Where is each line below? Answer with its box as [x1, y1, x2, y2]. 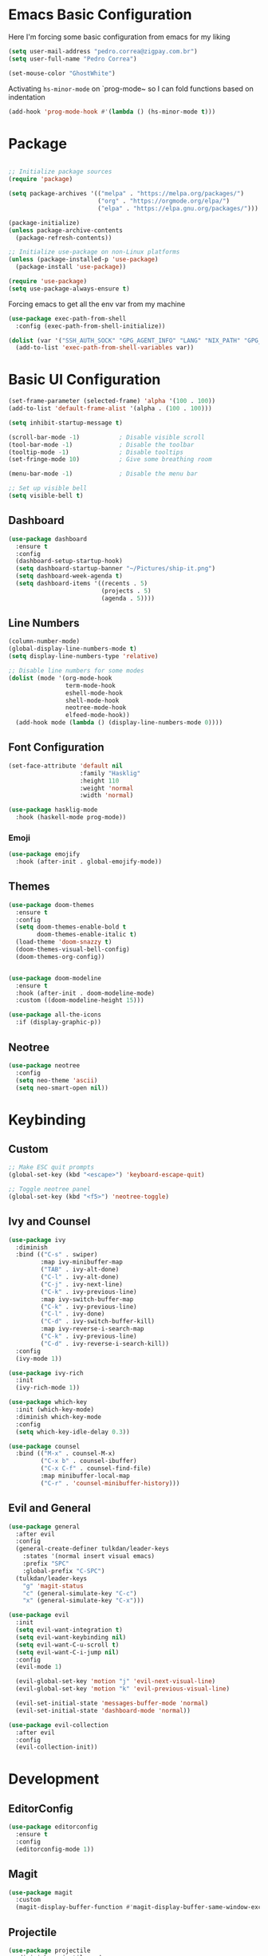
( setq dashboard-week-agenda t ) [15, 572, 124, 580]
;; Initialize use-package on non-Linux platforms [8, 248, 180, 256]
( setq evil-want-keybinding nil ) [15, 1633, 127, 1641]
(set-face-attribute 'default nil [8, 762, 124, 770]
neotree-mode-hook [65, 704, 127, 712]
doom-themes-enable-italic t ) [37, 931, 137, 939]
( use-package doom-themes [8, 901, 94, 909]
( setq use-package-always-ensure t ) [8, 285, 130, 293]
